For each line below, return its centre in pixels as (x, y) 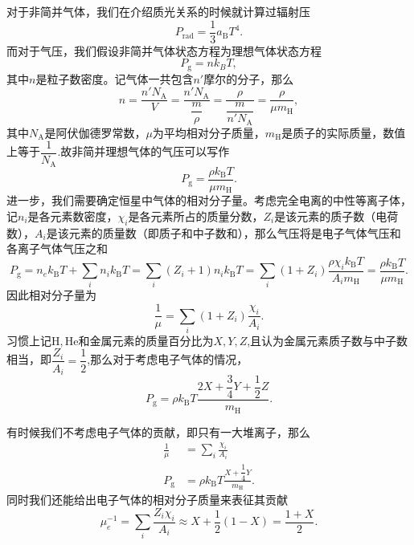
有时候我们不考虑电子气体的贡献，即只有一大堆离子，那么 (158, 431)
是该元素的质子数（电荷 (336, 216)
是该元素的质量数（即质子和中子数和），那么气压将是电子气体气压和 (223, 232)
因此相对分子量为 (51, 295)
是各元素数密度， (73, 216)
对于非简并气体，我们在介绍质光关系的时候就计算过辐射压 (158, 11)
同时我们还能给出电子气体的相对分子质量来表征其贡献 (147, 500)
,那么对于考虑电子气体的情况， (168, 359)
